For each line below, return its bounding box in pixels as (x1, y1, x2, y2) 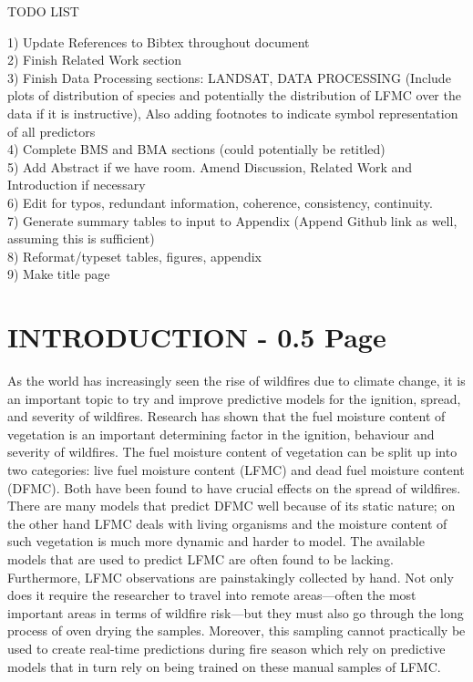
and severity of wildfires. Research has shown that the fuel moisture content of (7, 407, 446, 426)
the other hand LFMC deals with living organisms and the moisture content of (7, 513, 447, 532)
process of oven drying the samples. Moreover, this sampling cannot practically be (7, 621, 466, 640)
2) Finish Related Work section (7, 50, 182, 69)
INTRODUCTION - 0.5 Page (7, 318, 386, 356)
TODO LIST (7, 2, 79, 20)
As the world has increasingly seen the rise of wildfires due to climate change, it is (7, 371, 466, 390)
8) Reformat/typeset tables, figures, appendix (7, 246, 262, 265)
